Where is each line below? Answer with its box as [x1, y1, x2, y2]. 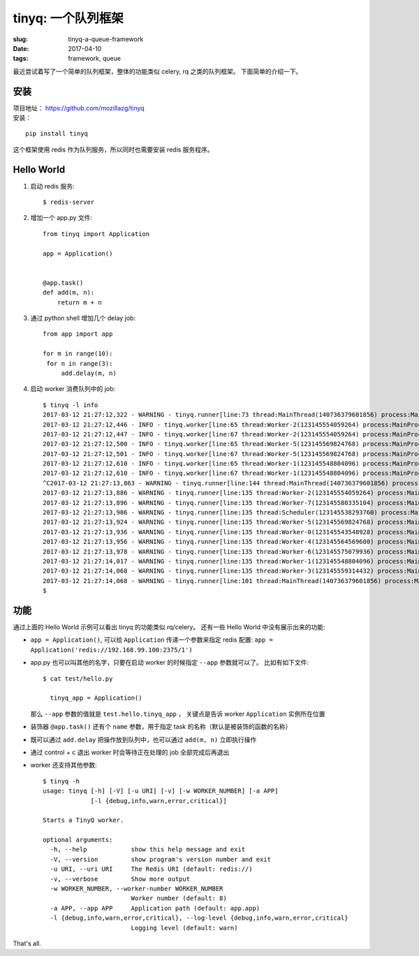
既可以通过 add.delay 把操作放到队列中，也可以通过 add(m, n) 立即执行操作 [30, 735, 257, 744]
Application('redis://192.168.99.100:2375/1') [30, 646, 193, 654]
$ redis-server [43, 198, 95, 206]
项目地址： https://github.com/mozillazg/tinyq [13, 103, 145, 112]
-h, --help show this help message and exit [50, 846, 246, 853]
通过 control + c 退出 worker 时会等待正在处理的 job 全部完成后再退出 [30, 748, 230, 756]
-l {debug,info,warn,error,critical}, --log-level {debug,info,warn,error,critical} [50, 914, 348, 922]
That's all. [13, 939, 41, 948]
